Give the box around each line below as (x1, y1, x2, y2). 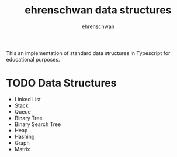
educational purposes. (6, 56, 60, 63)
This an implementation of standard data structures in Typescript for (6, 49, 171, 56)
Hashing (14, 133, 35, 140)
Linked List (14, 95, 41, 103)
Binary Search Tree (14, 121, 61, 128)
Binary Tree (14, 114, 43, 121)
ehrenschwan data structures (25, 4, 172, 17)
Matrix (14, 145, 30, 152)
